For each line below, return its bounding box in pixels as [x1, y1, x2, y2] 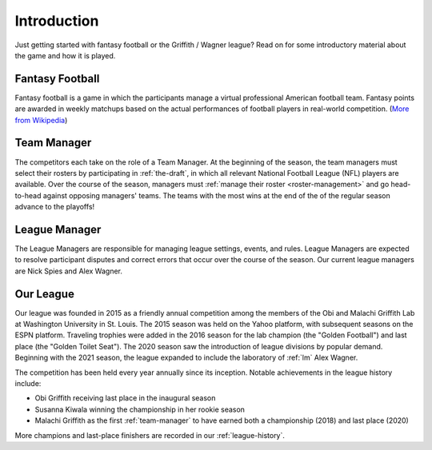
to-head [14, 190, 42, 200]
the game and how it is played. [14, 50, 116, 60]
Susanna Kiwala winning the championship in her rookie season [34, 404, 246, 414]
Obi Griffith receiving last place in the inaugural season [34, 393, 216, 403]
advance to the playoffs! [14, 202, 95, 212]
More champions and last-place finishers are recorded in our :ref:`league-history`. [14, 430, 286, 440]
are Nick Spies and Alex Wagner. [14, 266, 123, 276]
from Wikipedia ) [14, 115, 68, 125]
